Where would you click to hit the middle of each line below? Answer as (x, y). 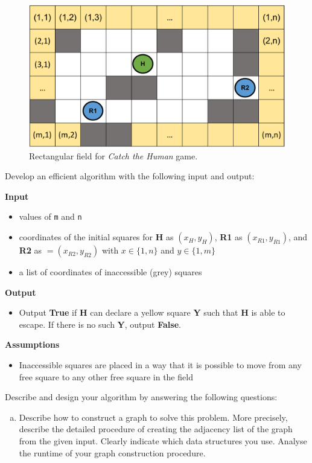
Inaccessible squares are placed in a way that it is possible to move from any (160, 365)
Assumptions (32, 344)
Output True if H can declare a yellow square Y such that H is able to (152, 312)
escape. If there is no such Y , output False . (100, 324)
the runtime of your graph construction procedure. (112, 452)
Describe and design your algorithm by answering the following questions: (141, 397)
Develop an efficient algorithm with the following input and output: (130, 176)
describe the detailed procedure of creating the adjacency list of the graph (156, 429)
